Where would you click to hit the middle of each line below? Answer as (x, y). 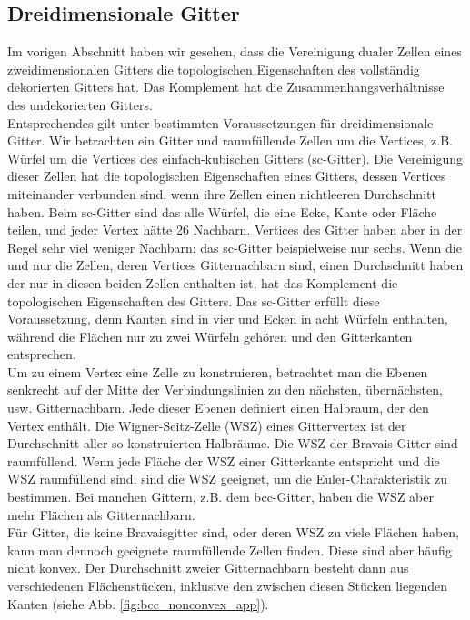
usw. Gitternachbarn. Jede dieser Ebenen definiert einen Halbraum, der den (218, 408)
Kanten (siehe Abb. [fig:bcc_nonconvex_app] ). (138, 603)
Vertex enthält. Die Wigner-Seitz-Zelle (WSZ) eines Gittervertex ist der (207, 425)
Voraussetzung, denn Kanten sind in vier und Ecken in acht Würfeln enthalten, (228, 319)
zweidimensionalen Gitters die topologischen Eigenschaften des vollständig (214, 69)
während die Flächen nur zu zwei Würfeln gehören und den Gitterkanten (210, 336)
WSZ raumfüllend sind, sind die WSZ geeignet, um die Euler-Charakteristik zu (228, 479)
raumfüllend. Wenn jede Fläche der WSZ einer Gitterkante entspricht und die (224, 460)
